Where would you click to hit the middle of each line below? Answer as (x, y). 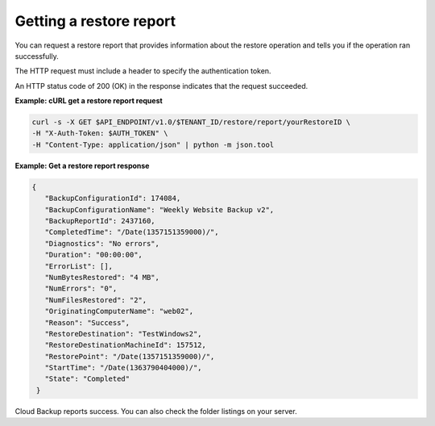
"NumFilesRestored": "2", (96, 300)
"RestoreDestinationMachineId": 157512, (126, 345)
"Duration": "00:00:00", (93, 255)
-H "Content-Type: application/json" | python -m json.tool (153, 144)
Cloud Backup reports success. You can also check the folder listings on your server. (156, 411)
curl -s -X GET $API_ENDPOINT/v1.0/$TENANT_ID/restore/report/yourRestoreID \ (191, 122)
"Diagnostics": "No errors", (102, 243)
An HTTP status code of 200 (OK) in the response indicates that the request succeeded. (162, 86)
